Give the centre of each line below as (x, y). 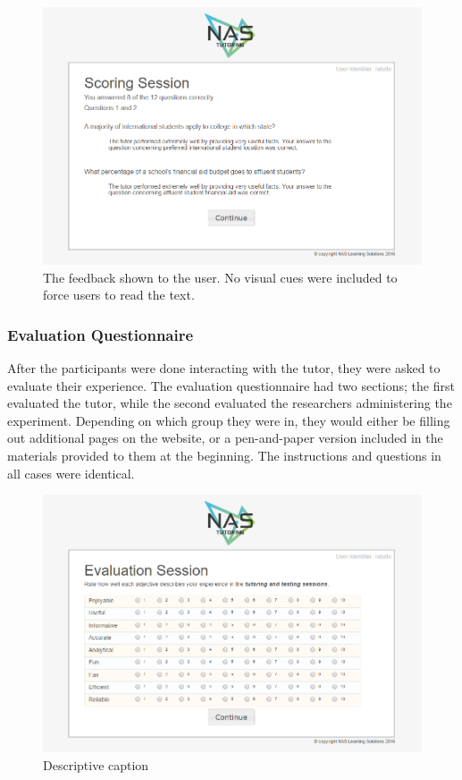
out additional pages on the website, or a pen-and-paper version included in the (225, 438)
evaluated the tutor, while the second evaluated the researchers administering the (230, 403)
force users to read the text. (119, 295)
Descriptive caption (96, 764)
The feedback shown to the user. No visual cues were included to (220, 277)
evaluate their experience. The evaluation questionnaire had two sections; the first (231, 385)
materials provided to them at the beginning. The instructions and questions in (224, 455)
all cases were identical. (71, 473)
